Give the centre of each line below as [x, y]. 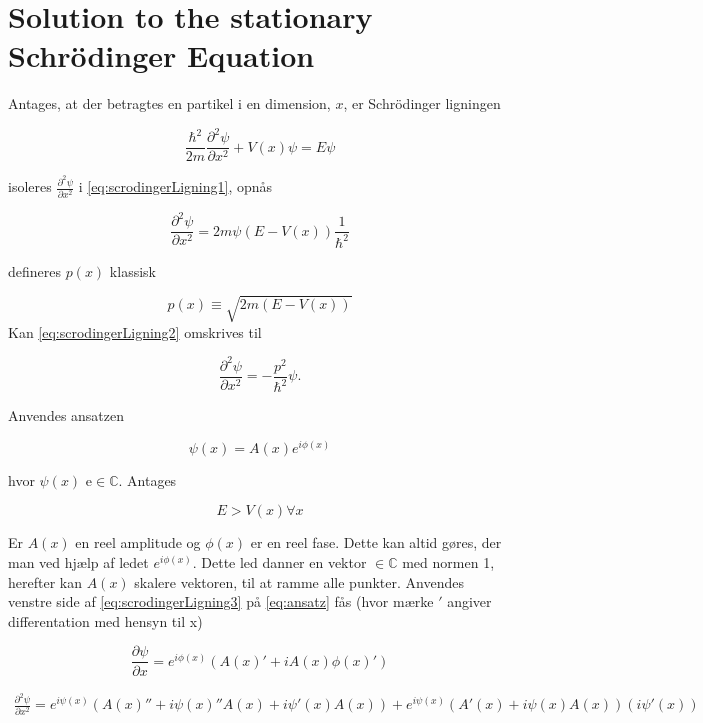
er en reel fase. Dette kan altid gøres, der [376, 542]
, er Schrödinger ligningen [422, 103]
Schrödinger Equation [161, 55]
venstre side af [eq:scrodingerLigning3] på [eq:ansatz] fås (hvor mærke [221, 601]
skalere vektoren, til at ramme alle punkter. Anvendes [299, 581]
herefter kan [45, 581]
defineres [35, 270]
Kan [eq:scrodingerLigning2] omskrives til [135, 331]
